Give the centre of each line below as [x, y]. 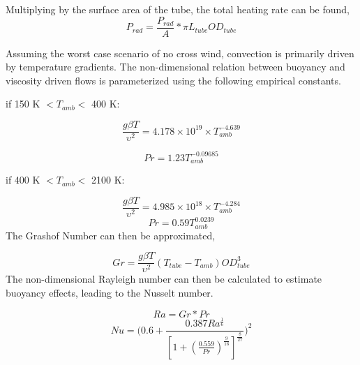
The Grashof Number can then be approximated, [111, 235]
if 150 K [23, 104]
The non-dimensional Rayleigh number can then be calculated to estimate [164, 279]
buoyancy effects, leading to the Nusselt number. [110, 292]
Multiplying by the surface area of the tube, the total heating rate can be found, [178, 9]
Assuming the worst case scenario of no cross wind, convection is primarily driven [180, 53]
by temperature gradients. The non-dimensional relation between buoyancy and [175, 67]
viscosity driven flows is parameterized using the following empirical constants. [173, 80]
